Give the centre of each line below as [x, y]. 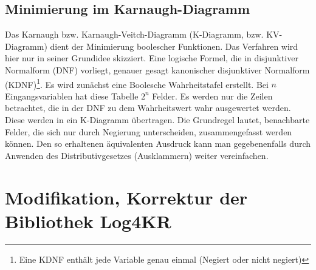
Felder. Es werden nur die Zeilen [212, 96]
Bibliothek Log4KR [88, 221]
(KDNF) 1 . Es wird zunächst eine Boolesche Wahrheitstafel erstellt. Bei [137, 83]
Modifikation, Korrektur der [126, 197]
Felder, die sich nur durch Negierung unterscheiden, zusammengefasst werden [149, 131]
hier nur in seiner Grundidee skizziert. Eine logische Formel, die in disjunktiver [152, 58]
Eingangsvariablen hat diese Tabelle [72, 96]
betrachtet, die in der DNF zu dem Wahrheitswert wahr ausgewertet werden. [148, 108]
